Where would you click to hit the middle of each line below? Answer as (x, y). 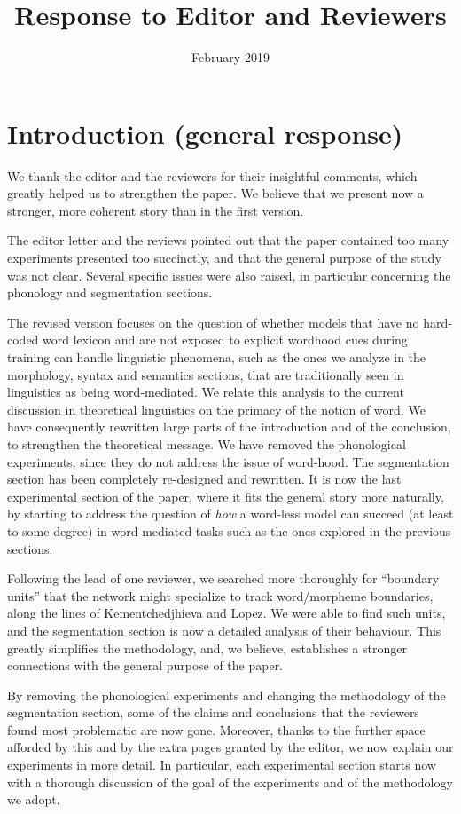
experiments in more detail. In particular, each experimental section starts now (222, 765)
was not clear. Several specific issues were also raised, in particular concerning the (229, 275)
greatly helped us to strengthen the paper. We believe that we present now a (215, 193)
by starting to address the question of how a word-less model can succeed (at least (230, 514)
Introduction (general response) (205, 133)
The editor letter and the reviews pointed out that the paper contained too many (228, 240)
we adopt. (34, 799)
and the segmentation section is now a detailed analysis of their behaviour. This (224, 630)
